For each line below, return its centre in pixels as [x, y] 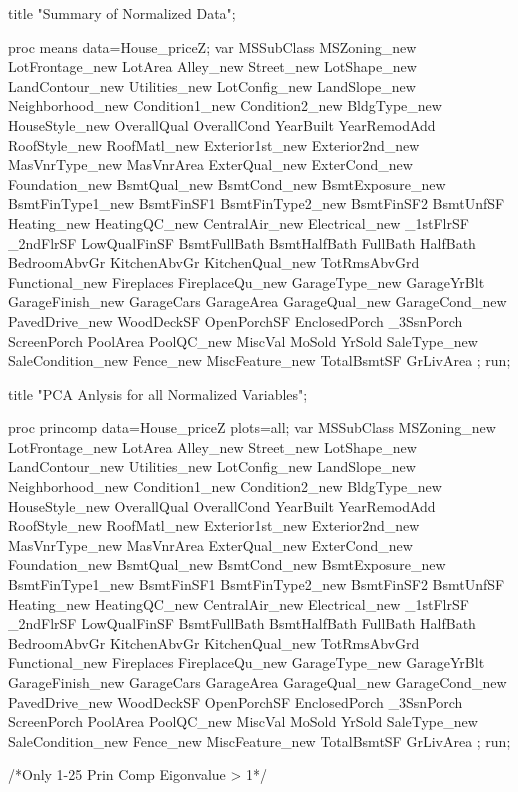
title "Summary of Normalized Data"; [122, 13]
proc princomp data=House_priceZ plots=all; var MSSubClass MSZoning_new [252, 427]
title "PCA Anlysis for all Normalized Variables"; [158, 393]
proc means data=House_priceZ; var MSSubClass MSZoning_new [212, 46]
